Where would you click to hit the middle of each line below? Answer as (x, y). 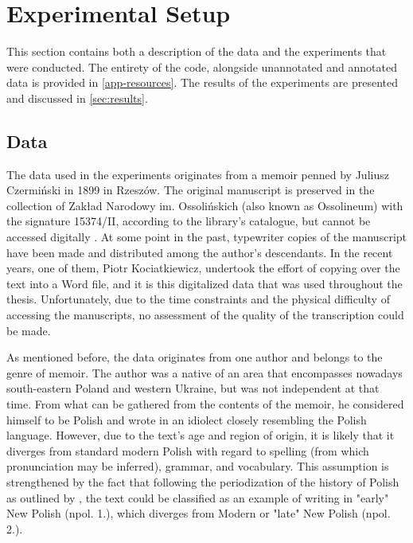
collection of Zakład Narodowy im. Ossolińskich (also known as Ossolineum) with (205, 205)
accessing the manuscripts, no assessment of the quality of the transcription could (205, 315)
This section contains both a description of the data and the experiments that (197, 51)
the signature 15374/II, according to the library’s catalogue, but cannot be (189, 221)
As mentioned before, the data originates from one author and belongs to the (195, 357)
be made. (29, 330)
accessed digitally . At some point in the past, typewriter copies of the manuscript (206, 237)
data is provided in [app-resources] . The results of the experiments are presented (202, 82)
